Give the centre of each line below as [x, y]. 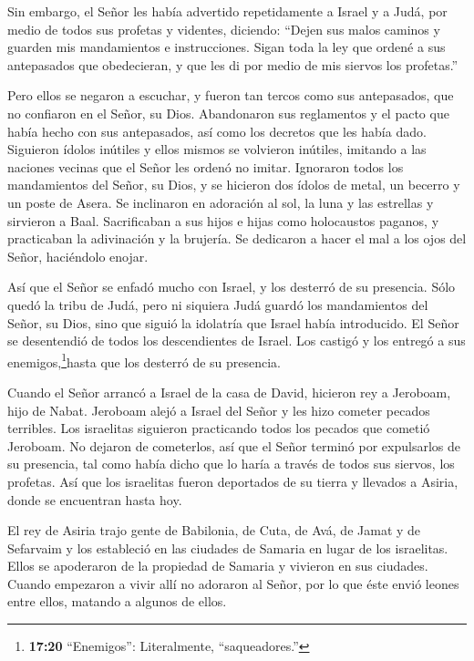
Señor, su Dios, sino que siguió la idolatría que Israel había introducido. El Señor [233, 322]
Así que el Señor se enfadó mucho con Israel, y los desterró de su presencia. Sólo [232, 287]
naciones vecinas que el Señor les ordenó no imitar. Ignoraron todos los [206, 166]
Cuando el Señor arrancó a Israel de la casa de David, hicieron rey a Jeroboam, [229, 392]
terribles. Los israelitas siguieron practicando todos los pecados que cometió [219, 428]
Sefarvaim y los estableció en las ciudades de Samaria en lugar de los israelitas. [228, 547]
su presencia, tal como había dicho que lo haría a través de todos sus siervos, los [231, 464]
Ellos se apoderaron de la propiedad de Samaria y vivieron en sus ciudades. [218, 566]
